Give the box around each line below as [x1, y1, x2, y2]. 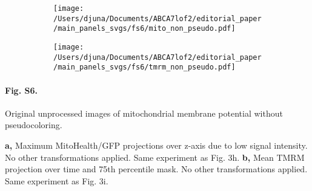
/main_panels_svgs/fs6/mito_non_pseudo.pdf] [53, 24, 236, 33]
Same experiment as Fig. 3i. [5, 174, 108, 187]
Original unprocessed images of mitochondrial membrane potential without [5, 106, 283, 119]
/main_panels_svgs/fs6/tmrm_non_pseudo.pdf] [53, 63, 236, 72]
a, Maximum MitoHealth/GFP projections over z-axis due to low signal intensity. [5, 138, 308, 151]
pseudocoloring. [5, 118, 62, 131]
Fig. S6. [5, 83, 38, 96]
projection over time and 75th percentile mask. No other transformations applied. [5, 163, 308, 175]
